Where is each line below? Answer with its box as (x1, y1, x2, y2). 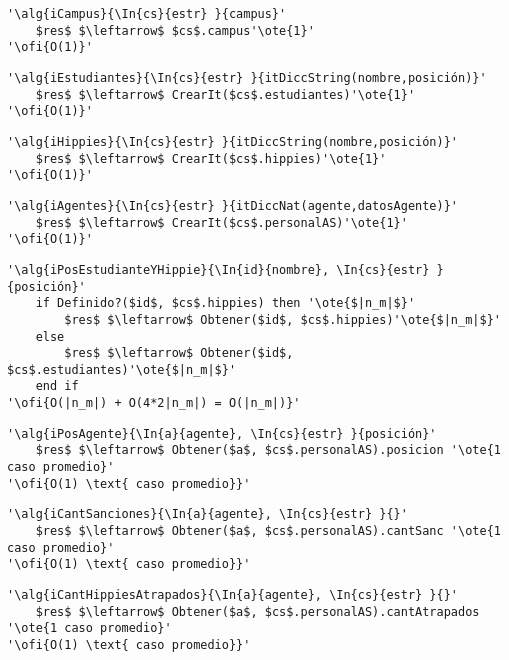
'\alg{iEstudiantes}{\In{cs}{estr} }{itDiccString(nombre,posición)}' (7, 70, 487, 85)
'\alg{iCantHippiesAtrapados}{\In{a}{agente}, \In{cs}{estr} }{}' (7, 588, 459, 603)
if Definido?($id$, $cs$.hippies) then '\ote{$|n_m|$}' (35, 296, 416, 311)
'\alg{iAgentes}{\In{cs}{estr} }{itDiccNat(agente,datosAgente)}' (7, 198, 459, 213)
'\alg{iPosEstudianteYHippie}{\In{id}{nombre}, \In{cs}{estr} (7, 262, 430, 277)
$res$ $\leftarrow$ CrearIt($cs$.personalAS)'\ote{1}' (35, 215, 408, 230)
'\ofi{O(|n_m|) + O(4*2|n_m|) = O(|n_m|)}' (7, 396, 301, 411)
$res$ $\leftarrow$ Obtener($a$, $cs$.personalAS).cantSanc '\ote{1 (35, 524, 501, 539)
